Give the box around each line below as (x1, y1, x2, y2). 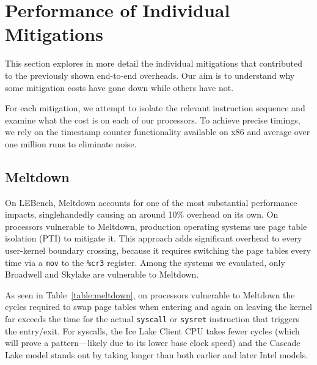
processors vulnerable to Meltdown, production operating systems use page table (5, 219, 307, 232)
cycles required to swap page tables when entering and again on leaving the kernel (5, 300, 312, 313)
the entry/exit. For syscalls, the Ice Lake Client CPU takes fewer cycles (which (5, 324, 300, 337)
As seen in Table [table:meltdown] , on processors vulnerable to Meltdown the (5, 288, 295, 301)
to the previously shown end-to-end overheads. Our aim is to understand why (5, 68, 295, 81)
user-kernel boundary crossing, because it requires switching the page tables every (5, 244, 311, 257)
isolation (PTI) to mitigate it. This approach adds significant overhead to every (5, 232, 302, 245)
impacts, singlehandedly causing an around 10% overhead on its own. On (5, 208, 279, 221)
